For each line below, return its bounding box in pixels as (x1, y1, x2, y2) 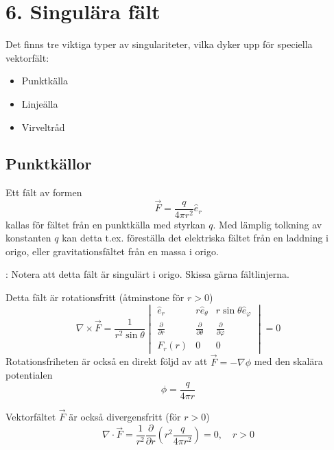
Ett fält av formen (5, 185, 82, 200)
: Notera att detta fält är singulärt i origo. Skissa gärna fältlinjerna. (5, 267, 289, 281)
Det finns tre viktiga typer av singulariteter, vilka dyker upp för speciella (5, 37, 313, 51)
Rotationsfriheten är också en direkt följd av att (5, 354, 208, 368)
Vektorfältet (5, 410, 56, 424)
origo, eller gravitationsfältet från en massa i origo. (5, 244, 219, 258)
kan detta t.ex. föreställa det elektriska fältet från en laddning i (62, 230, 329, 245)
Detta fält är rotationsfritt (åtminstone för (5, 290, 184, 305)
